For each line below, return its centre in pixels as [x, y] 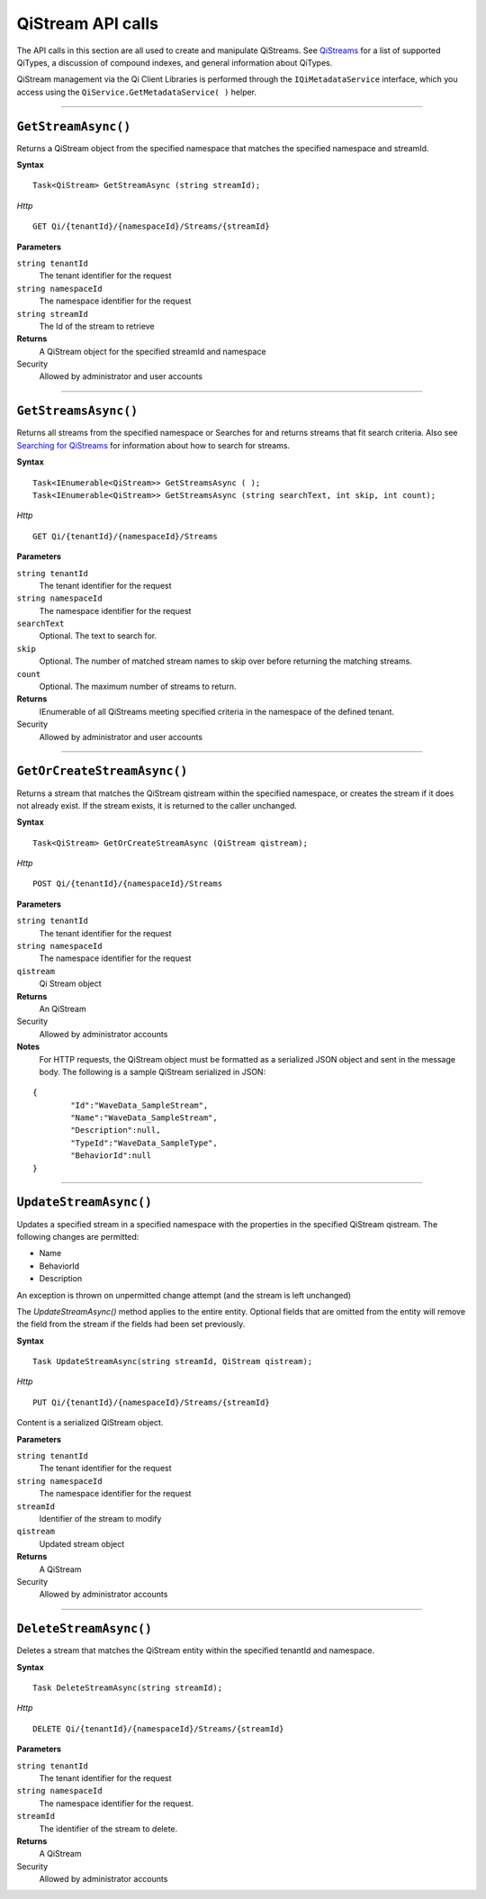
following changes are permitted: [78, 1236]
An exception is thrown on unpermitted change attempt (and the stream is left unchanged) [184, 1295]
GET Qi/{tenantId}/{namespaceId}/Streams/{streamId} [151, 226]
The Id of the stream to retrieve [97, 326]
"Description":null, [116, 1130]
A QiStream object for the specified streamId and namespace [153, 351]
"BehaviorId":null [111, 1156]
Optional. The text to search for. [98, 636]
